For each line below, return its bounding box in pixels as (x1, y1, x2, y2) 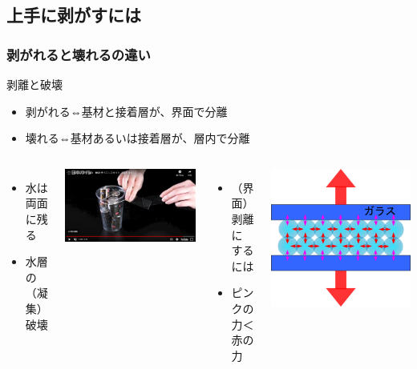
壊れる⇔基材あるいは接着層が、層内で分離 (25, 130, 250, 146)
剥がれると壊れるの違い (6, 44, 151, 64)
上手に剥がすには (6, 2, 141, 27)
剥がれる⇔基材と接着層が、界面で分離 (25, 102, 228, 119)
